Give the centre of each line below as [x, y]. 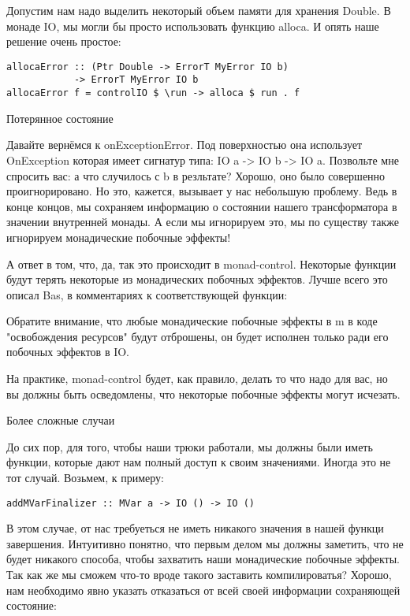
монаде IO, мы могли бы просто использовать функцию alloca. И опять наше [193, 26]
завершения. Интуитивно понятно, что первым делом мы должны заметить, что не [205, 543]
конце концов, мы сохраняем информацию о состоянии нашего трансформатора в [202, 206]
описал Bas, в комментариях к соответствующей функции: [147, 294]
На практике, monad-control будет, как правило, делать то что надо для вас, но [197, 379]
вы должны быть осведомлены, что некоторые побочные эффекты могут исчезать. [203, 393]
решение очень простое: [64, 41]
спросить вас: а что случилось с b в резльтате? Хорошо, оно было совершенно [196, 175]
